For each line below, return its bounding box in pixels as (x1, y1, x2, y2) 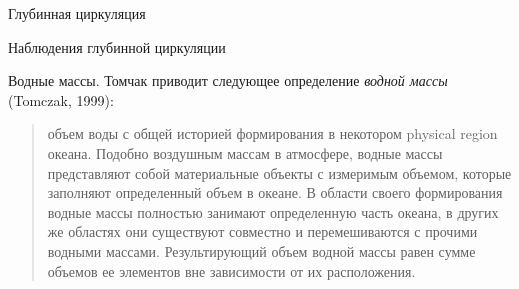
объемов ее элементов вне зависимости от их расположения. (47, 260, 416, 281)
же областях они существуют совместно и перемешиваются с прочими (47, 221, 478, 242)
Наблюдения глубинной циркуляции (8, 36, 226, 57)
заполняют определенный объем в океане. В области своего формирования (47, 182, 503, 203)
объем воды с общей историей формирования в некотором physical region (47, 123, 498, 144)
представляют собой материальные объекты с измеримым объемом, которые (47, 162, 512, 183)
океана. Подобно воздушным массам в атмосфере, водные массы (47, 142, 443, 163)
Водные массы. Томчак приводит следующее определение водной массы (8, 70, 448, 91)
